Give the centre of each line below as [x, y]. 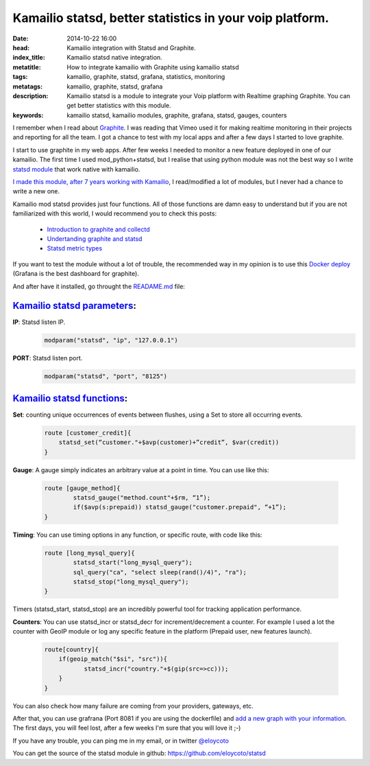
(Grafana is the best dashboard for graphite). [76, 274]
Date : [21, 38]
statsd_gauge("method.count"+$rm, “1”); [142, 498]
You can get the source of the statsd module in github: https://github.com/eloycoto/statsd [139, 753]
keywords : [28, 115]
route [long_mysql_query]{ [89, 553]
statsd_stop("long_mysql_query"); [131, 581]
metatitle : [27, 67]
